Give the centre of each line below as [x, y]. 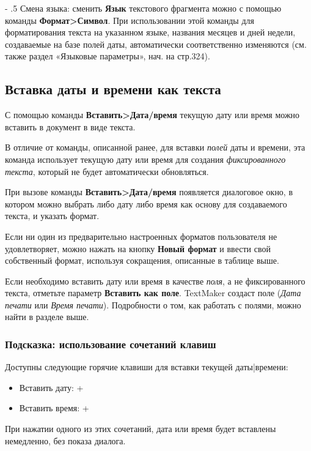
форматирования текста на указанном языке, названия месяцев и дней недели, [150, 32]
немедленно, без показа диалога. [65, 440]
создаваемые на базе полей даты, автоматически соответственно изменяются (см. [156, 44]
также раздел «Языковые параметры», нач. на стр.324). [108, 56]
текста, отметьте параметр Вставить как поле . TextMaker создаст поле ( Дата [153, 293]
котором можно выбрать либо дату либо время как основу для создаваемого [146, 203]
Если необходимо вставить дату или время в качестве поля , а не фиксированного [155, 281]
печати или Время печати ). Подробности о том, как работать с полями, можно [153, 304]
